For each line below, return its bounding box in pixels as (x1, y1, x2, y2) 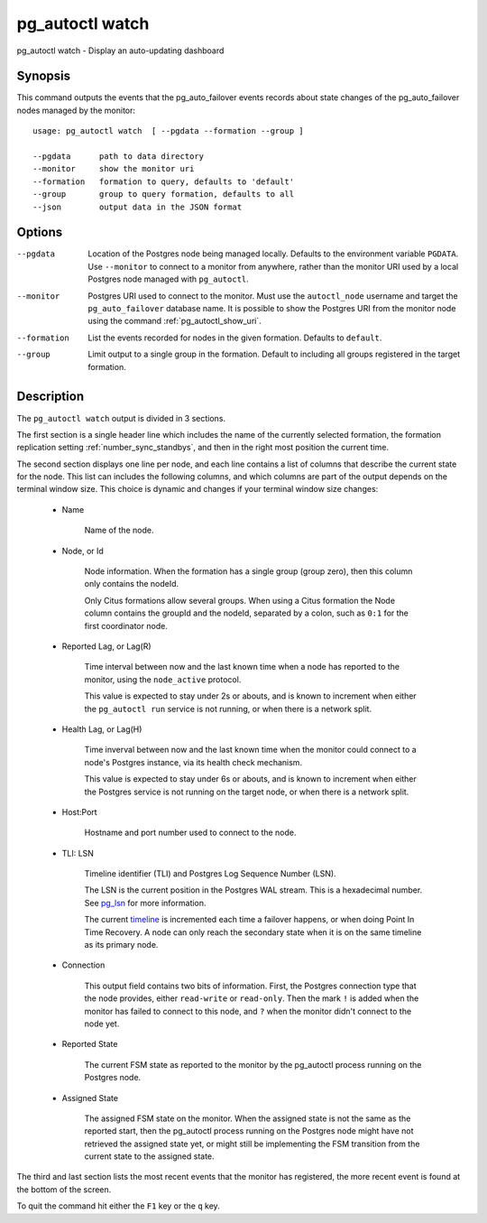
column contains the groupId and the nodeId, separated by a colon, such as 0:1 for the (84, 607, 409, 618)
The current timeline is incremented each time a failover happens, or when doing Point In (84, 914, 415, 925)
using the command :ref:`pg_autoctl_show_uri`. (87, 316, 262, 327)
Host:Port (61, 806, 98, 817)
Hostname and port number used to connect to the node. (84, 827, 297, 838)
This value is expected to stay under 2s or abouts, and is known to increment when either (84, 690, 417, 701)
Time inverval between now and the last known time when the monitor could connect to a (84, 745, 417, 755)
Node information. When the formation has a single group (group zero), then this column (84, 566, 413, 577)
